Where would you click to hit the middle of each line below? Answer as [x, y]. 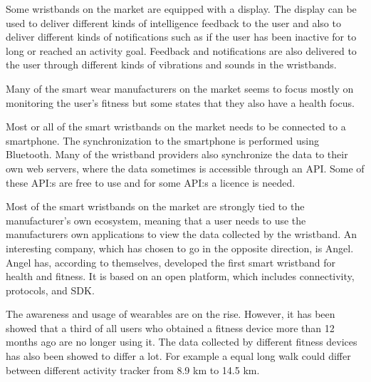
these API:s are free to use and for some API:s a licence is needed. [151, 182]
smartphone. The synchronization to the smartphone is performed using [163, 140]
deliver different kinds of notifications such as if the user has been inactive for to [181, 37]
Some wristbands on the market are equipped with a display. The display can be [181, 9]
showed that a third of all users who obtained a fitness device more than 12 [170, 327]
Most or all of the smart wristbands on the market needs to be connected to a [176, 127]
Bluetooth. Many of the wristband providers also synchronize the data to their [177, 154]
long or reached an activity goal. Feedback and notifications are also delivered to [181, 50]
